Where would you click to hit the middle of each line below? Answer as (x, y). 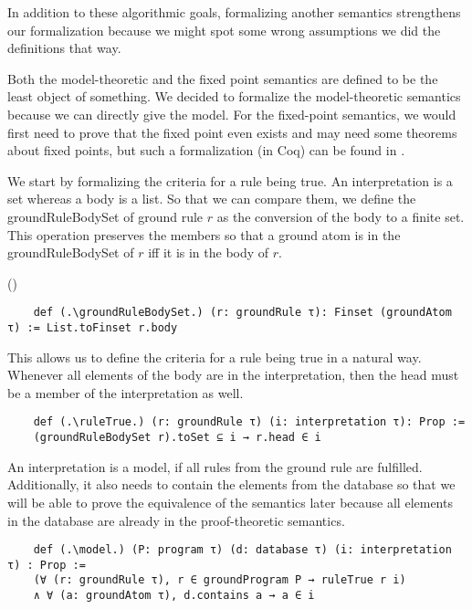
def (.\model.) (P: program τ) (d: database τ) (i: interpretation (242, 550)
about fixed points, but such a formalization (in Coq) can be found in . (206, 150)
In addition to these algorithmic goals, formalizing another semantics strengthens (234, 12)
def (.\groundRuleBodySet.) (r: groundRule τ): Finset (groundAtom (242, 313)
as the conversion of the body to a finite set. (341, 216)
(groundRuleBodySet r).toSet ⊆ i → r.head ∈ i (177, 438)
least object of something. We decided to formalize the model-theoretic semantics (234, 96)
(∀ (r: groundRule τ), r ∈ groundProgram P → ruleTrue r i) (220, 580)
